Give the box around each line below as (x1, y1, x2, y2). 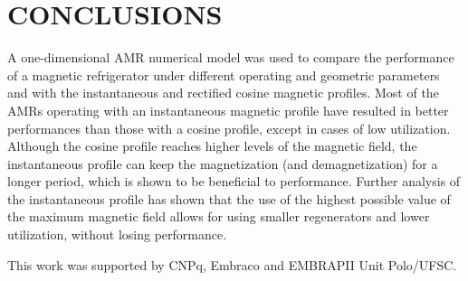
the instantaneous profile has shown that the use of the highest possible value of (7, 189, 451, 208)
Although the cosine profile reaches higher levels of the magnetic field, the (7, 136, 417, 155)
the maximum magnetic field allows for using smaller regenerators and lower (7, 207, 430, 226)
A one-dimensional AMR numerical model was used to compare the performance (7, 48, 454, 67)
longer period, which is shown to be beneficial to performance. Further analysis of (7, 172, 461, 191)
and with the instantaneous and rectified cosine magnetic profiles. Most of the (7, 83, 439, 102)
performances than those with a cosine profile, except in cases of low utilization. (7, 118, 451, 137)
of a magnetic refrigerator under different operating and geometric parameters (7, 65, 440, 84)
